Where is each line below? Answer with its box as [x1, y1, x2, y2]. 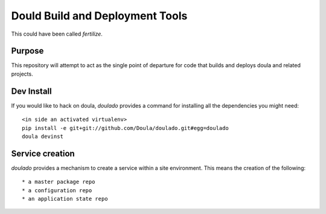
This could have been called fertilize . [11, 30, 103, 37]
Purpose [11, 46, 44, 56]
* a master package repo [22, 178, 95, 186]
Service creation [11, 148, 75, 158]
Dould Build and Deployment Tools [11, 9, 188, 22]
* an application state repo [22, 195, 108, 202]
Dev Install [11, 86, 52, 96]
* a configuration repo [22, 187, 92, 193]
